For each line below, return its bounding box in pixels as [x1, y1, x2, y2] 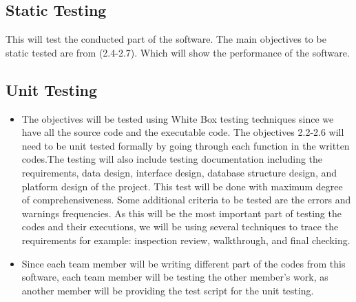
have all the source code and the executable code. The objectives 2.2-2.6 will [21, 125, 344, 139]
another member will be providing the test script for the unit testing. [21, 283, 314, 297]
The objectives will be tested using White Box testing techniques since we [21, 111, 334, 125]
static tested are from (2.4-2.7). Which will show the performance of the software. [6, 45, 350, 59]
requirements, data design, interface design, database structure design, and [21, 165, 337, 179]
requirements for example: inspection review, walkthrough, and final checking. [21, 232, 350, 247]
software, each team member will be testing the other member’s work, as [21, 270, 328, 284]
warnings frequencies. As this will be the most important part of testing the [21, 205, 342, 220]
